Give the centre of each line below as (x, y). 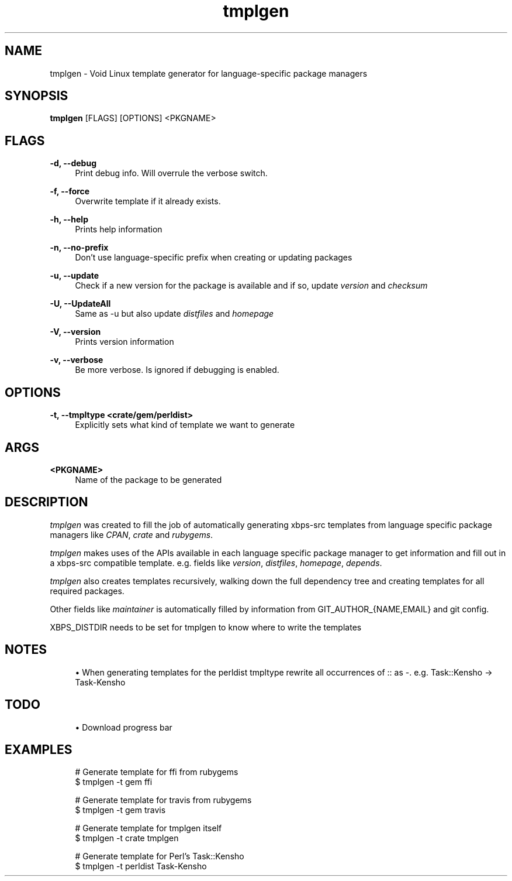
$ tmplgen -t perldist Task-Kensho (141, 866)
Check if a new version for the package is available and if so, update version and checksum (251, 286)
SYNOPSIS (37, 96)
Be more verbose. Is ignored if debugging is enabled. (177, 370)
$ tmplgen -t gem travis (120, 810)
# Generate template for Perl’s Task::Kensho (160, 856)
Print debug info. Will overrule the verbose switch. (171, 173)
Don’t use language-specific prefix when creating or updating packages (214, 258)
